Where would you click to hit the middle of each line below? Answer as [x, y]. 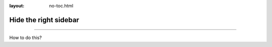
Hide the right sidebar [44, 20]
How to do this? [26, 38]
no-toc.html [61, 6]
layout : [17, 6]
